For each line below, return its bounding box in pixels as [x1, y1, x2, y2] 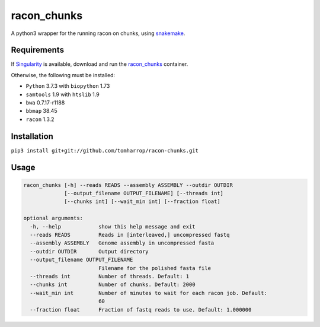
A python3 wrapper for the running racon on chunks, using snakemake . [11, 30, 185, 37]
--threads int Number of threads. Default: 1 [30, 273, 190, 280]
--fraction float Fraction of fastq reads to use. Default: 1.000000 [30, 306, 252, 313]
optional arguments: [23, 215, 83, 222]
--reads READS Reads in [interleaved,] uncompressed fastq [30, 231, 230, 239]
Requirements [11, 45, 65, 55]
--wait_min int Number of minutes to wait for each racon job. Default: [30, 290, 268, 296]
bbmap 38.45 [25, 107, 57, 115]
